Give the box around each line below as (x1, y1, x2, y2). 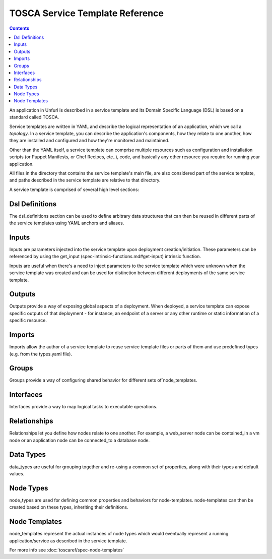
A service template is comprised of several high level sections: (9, 187, 140, 193)
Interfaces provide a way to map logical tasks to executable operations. (9, 404, 158, 410)
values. (9, 470, 25, 476)
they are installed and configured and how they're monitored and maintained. (9, 138, 170, 144)
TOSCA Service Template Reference (9, 8, 164, 19)
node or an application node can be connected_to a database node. (9, 437, 150, 443)
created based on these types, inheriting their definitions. (9, 504, 128, 510)
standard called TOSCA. (9, 114, 59, 120)
